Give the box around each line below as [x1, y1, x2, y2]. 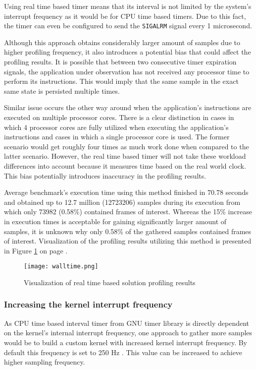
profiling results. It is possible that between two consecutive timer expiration [4, 57, 237, 67]
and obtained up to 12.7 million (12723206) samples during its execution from [4, 196, 241, 207]
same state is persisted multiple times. [4, 85, 120, 96]
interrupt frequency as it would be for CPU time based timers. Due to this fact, [4, 10, 246, 21]
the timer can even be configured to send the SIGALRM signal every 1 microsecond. [4, 20, 252, 31]
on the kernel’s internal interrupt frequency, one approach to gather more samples [4, 327, 253, 338]
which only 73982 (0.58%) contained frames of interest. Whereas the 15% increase [4, 206, 252, 217]
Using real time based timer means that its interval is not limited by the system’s [4, 1, 252, 11]
